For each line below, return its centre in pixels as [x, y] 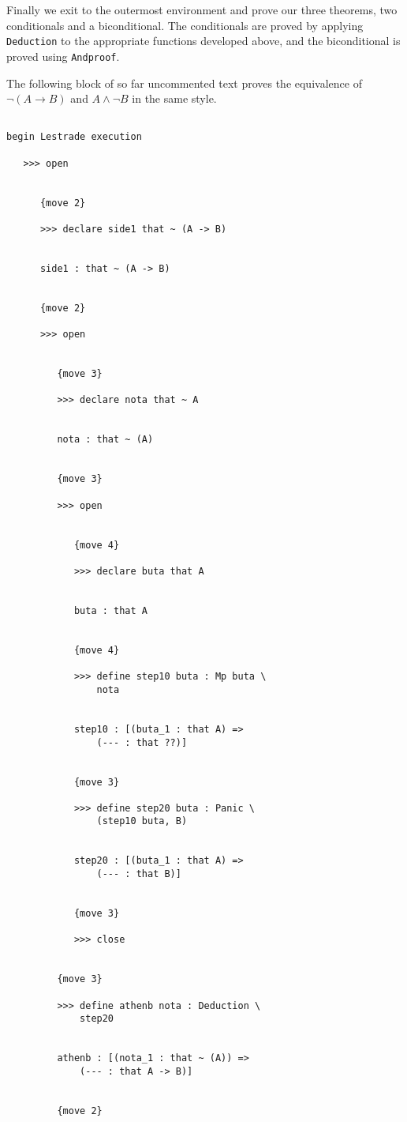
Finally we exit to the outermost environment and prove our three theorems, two [202, 9]
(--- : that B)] [139, 874]
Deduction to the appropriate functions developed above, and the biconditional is [203, 41]
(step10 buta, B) [142, 821]
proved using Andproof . [63, 56]
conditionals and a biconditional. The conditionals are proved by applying [185, 25]
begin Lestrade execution [74, 137]
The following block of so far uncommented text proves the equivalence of [184, 83]
